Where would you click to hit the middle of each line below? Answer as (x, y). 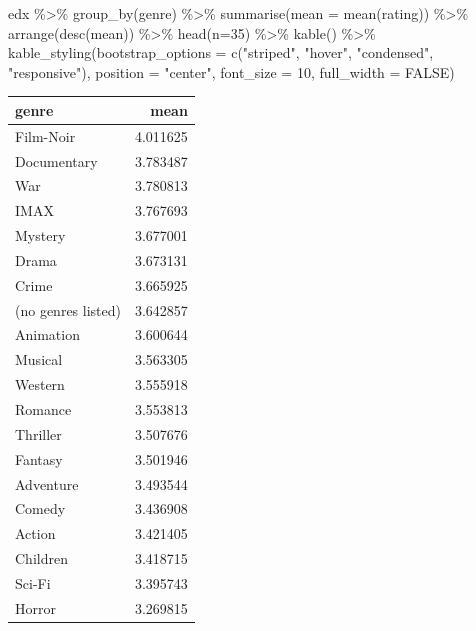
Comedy (40, 508)
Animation (47, 334)
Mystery (40, 235)
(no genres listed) (68, 309)
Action (35, 533)
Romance (43, 409)
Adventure (47, 483)
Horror (35, 607)
